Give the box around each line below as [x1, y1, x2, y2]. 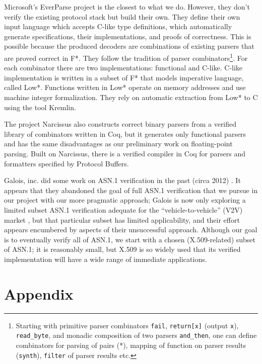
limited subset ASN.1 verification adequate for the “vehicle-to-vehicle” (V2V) [4, 204, 243, 215]
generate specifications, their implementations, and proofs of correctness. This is [4, 31, 251, 41]
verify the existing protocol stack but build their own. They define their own [4, 11, 240, 22]
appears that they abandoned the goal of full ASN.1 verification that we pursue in [4, 185, 258, 195]
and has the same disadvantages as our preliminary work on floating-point [4, 138, 233, 149]
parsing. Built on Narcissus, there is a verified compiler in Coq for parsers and [4, 148, 245, 158]
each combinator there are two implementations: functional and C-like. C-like [4, 62, 243, 73]
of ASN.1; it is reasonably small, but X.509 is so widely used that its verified [4, 244, 241, 254]
